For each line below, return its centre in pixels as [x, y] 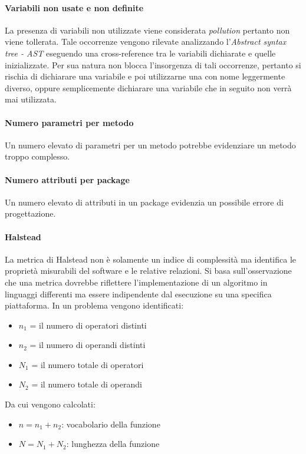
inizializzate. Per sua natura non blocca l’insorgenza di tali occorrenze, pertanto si [153, 64]
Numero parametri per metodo [69, 122]
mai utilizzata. [31, 99]
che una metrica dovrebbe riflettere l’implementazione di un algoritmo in [136, 282]
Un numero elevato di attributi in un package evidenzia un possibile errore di [144, 202]
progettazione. [30, 213]
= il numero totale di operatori [88, 364]
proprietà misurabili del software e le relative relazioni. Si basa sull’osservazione [148, 271]
